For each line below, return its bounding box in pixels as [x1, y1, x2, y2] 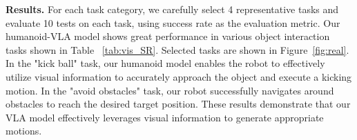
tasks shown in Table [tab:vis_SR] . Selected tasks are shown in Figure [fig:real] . [6, 42, 349, 57]
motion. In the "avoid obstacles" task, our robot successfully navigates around [6, 83, 334, 97]
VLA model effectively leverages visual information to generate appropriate [6, 110, 324, 124]
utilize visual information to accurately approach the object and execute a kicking [6, 69, 352, 83]
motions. [6, 123, 42, 138]
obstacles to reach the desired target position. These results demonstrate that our [6, 97, 351, 111]
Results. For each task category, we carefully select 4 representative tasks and [6, 2, 339, 16]
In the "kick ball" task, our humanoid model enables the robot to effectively [6, 56, 325, 70]
